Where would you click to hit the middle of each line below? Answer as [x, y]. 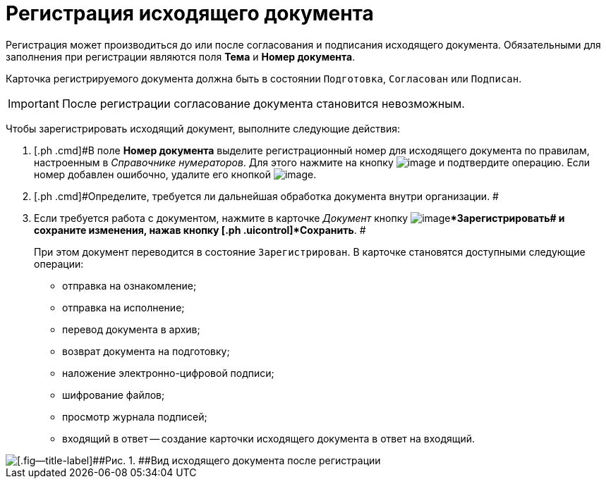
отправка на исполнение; [123, 307]
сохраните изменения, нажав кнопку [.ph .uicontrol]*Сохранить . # [200, 230]
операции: [59, 263]
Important [34, 103]
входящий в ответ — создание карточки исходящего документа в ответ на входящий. [269, 438]
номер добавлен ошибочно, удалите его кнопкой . [175, 174]
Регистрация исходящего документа [190, 13]
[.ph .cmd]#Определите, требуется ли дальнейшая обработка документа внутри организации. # [266, 196]
